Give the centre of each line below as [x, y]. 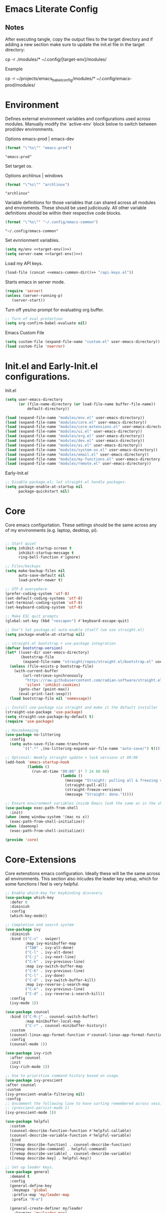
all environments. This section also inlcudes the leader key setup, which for [82, 879]
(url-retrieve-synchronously [53, 676]
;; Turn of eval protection [34, 319]
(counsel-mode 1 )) [29, 1044]
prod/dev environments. [30, 129]
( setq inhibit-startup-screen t [38, 548]
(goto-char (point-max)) [44, 689]
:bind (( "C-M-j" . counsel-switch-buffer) [54, 1017]
